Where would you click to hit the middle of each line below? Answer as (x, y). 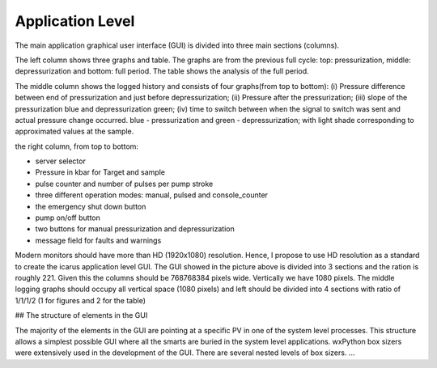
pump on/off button (68, 218)
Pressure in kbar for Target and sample (100, 172)
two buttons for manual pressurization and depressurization (135, 229)
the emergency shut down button (91, 206)
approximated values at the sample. (74, 131)
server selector (61, 161)
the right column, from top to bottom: (77, 146)
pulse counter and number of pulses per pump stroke (124, 184)
